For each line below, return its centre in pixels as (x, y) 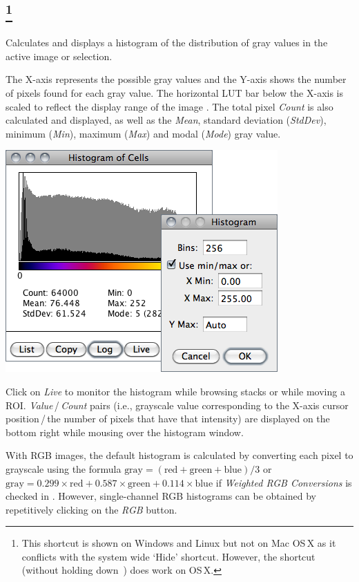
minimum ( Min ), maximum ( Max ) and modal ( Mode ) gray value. (143, 133)
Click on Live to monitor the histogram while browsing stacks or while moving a (175, 391)
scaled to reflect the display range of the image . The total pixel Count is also (169, 106)
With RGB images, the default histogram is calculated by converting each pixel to (179, 455)
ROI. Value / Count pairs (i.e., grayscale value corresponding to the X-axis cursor (177, 405)
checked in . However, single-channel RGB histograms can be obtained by (161, 496)
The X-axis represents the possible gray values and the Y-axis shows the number (176, 79)
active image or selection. (59, 56)
